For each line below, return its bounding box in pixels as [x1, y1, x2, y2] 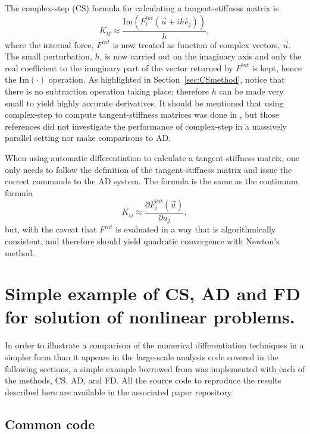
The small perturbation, [5, 50, 92, 62]
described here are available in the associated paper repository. [5, 385, 233, 398]
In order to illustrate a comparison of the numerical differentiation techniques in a [5, 339, 304, 351]
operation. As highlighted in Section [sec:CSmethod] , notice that [48, 73, 285, 86]
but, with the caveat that [5, 223, 97, 235]
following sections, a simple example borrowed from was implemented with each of [5, 362, 305, 375]
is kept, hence [252, 61, 302, 74]
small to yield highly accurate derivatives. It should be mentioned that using [5, 96, 284, 109]
